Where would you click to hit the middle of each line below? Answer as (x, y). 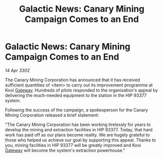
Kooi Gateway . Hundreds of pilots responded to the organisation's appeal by (81, 90)
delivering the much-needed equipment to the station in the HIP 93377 (76, 95)
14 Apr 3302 (18, 70)
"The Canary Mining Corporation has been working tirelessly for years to (78, 124)
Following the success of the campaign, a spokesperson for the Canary (77, 110)
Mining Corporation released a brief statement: (52, 115)
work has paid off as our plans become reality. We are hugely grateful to (77, 135)
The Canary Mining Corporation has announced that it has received (72, 80)
